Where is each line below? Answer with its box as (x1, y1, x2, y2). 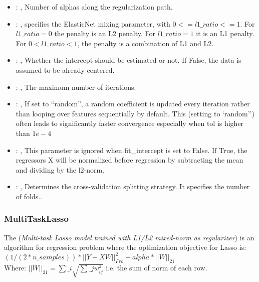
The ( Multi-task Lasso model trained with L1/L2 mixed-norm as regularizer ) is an (4, 232, 254, 242)
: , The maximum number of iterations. (16, 81, 136, 92)
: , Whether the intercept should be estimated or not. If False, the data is (16, 55, 241, 65)
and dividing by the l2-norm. (16, 164, 105, 175)
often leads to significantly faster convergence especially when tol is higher (16, 118, 244, 128)
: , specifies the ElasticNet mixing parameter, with (16, 18, 170, 29)
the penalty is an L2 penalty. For (54, 28, 155, 39)
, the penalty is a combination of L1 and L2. (77, 38, 214, 48)
